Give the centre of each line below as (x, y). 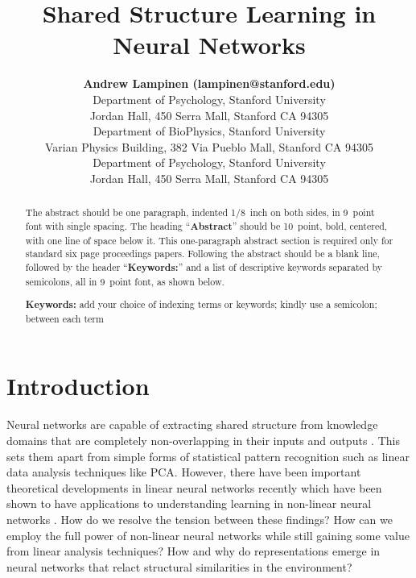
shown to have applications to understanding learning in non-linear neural (189, 503)
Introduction (78, 386)
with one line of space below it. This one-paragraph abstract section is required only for (209, 240)
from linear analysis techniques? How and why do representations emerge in (194, 551)
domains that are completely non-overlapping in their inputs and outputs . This (203, 440)
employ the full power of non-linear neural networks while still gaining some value (208, 535)
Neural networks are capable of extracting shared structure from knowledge (192, 424)
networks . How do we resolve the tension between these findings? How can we (200, 519)
